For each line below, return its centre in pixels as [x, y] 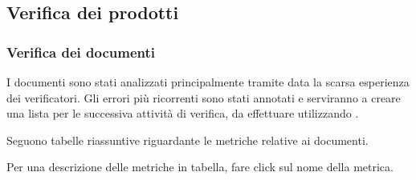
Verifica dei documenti [81, 52]
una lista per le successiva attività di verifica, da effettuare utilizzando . [183, 113]
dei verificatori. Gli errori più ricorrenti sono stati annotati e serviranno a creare [204, 97]
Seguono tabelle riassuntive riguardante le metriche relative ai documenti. [188, 140]
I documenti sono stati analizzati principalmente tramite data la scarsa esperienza [208, 82]
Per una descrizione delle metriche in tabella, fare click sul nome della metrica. [200, 167]
